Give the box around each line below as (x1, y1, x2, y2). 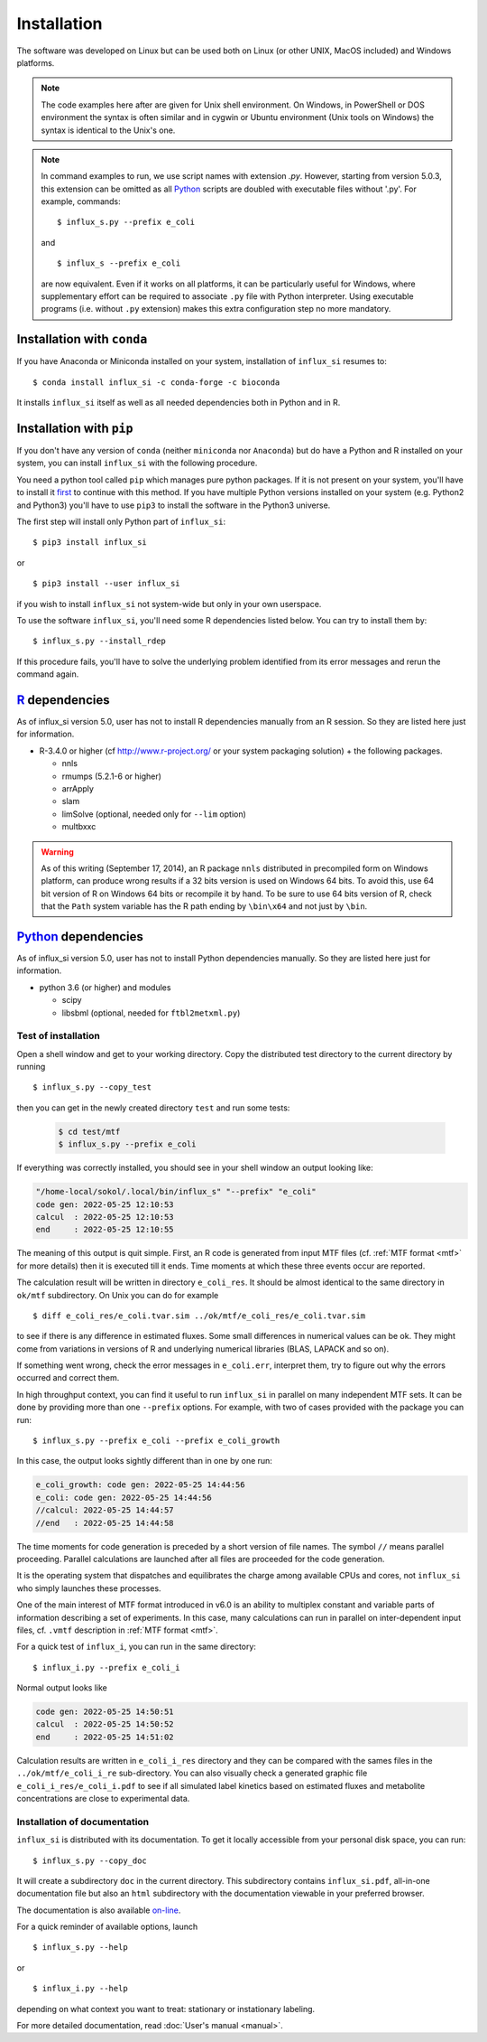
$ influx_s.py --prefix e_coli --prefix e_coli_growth (32, 1436, 280, 1446)
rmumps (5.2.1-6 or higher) (61, 771, 162, 782)
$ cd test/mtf (58, 1126, 121, 1137)
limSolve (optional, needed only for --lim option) (61, 809, 247, 820)
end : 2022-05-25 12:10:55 (35, 1224, 175, 1235)
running (16, 1062, 46, 1073)
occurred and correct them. (16, 1372, 120, 1383)
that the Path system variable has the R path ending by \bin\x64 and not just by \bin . (41, 901, 368, 912)
